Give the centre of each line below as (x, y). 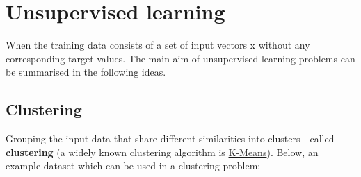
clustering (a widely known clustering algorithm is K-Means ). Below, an (162, 152)
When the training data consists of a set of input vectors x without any (158, 45)
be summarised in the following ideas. (86, 72)
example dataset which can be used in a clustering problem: (133, 166)
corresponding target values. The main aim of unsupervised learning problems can (180, 58)
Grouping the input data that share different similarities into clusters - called (170, 138)
